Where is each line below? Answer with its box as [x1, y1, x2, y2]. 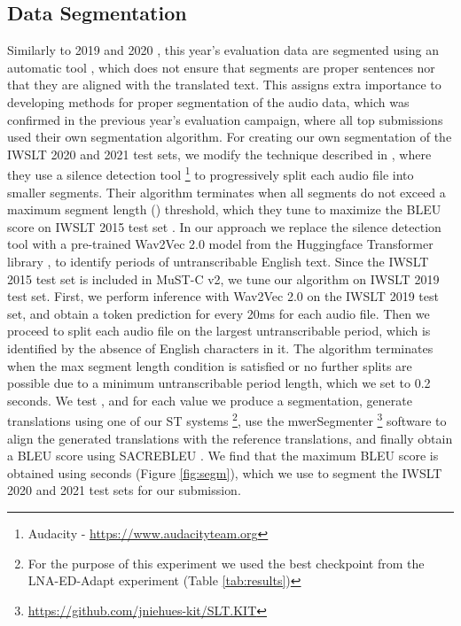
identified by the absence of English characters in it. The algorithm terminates [7, 338, 434, 357]
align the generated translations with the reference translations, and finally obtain [7, 429, 453, 447]
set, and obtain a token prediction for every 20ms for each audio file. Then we [7, 304, 430, 322]
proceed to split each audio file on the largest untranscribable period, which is [7, 321, 431, 340]
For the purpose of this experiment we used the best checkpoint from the [27, 553, 425, 572]
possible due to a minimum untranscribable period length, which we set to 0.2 [7, 374, 431, 392]
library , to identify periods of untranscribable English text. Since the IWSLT [7, 251, 429, 270]
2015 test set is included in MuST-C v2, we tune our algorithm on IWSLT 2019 [7, 269, 440, 288]
